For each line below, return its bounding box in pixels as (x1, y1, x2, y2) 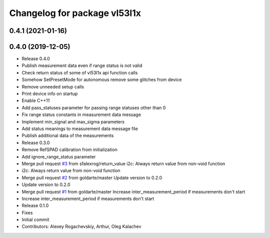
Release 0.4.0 (21, 55, 50, 62)
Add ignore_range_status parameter (21, 153, 96, 159)
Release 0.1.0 (21, 202, 49, 208)
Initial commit (21, 216, 49, 222)
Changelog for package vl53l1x (9, 7, 141, 18)
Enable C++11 (21, 97, 50, 103)
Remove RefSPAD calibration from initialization (21, 146, 117, 152)
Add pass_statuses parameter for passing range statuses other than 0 (21, 104, 166, 110)
